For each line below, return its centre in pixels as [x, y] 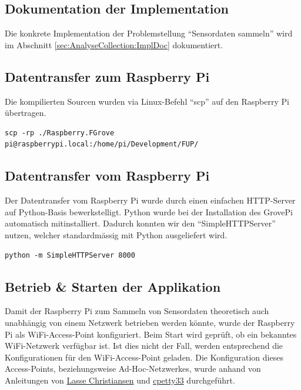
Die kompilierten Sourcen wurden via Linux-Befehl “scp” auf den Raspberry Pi [147, 101]
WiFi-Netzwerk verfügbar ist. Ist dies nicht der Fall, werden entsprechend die [144, 346]
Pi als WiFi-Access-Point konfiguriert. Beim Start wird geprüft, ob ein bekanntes [151, 334]
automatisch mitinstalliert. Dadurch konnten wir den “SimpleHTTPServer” [140, 223]
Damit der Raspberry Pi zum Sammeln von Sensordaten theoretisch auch [137, 311]
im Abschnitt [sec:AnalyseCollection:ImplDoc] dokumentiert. [114, 44]
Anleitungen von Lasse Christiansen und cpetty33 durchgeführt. [120, 380]
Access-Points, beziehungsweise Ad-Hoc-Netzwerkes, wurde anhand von [133, 369]
